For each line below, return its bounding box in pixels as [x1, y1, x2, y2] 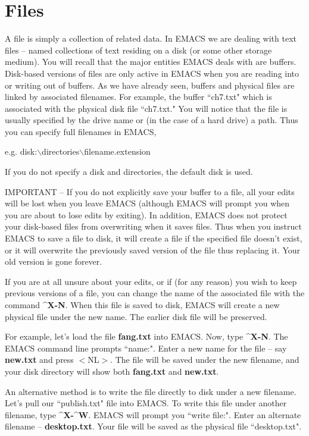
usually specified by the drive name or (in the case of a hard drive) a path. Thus [5, 114, 298, 126]
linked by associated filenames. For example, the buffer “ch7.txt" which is [5, 90, 272, 103]
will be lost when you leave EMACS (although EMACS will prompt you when [5, 197, 290, 209]
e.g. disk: [5, 145, 38, 158]
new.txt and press [5, 353, 74, 366]
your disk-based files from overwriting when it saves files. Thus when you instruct [5, 220, 302, 233]
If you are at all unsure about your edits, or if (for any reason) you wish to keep [5, 275, 297, 287]
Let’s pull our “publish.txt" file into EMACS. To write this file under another [5, 397, 287, 409]
